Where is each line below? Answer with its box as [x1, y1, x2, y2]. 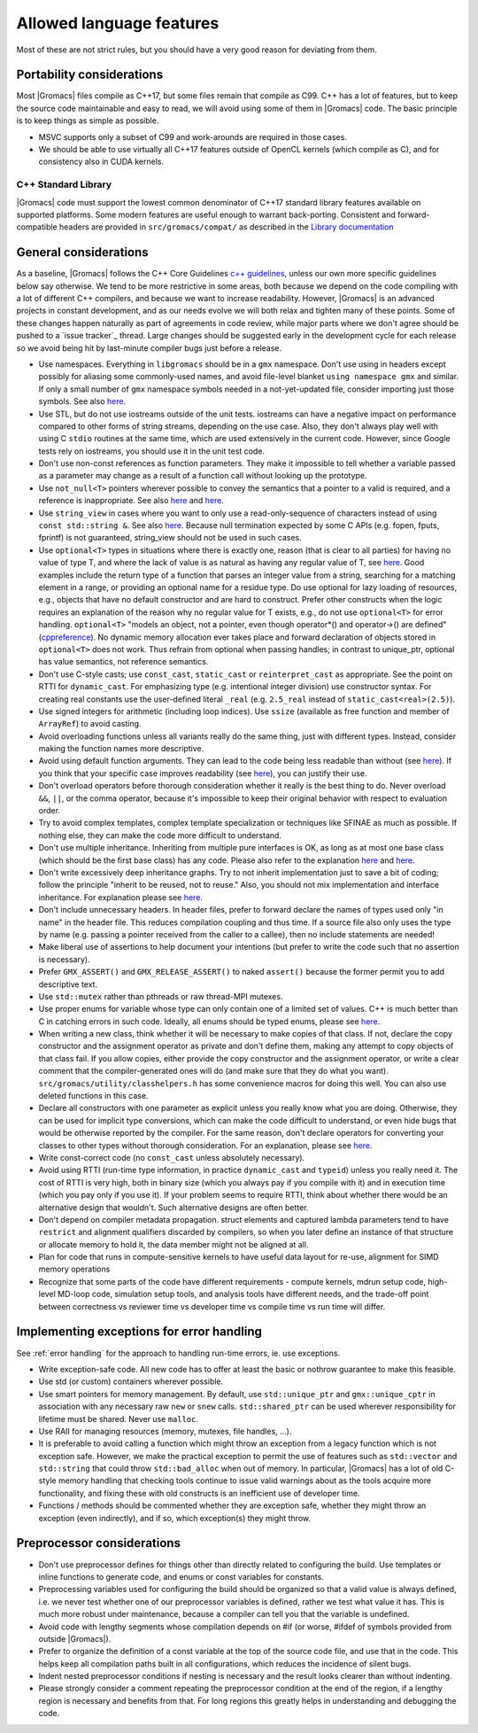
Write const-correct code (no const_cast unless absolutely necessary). [38, 1152, 305, 1162]
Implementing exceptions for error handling [16, 1325, 263, 1340]
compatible [16, 221, 58, 232]
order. [38, 805, 61, 816]
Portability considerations [16, 67, 164, 82]
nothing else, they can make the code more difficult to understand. [38, 829, 282, 841]
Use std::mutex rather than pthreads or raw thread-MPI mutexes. [38, 991, 283, 1001]
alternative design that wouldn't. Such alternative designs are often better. [38, 1201, 309, 1213]
